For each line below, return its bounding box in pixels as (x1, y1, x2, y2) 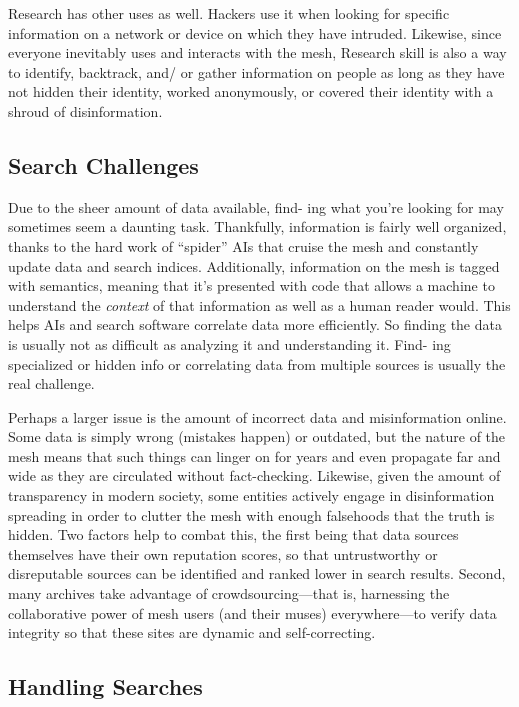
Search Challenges (8, 149, 199, 180)
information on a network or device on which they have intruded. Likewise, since (8, 22, 502, 43)
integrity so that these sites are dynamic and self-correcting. (8, 622, 376, 643)
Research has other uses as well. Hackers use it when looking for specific (8, 3, 450, 23)
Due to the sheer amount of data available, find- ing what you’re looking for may (8, 196, 504, 217)
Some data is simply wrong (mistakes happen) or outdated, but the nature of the (8, 426, 506, 447)
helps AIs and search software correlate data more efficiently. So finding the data (8, 314, 502, 335)
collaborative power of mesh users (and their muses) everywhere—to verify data (8, 602, 497, 623)
